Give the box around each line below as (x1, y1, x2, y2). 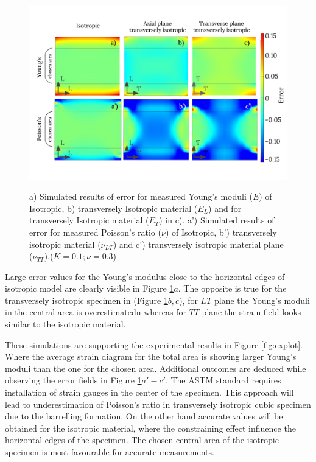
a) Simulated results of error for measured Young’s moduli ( (29, 190, 253, 203)
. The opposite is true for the (178, 282, 287, 295)
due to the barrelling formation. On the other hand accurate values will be (5, 410, 283, 422)
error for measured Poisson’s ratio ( (29, 225, 161, 238)
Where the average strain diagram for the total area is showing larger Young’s (5, 350, 297, 363)
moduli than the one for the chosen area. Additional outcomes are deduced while (5, 362, 306, 374)
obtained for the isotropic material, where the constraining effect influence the (5, 421, 296, 434)
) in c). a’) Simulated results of (159, 214, 275, 226)
